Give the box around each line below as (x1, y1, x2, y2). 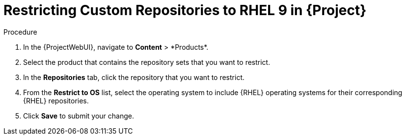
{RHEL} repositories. (23, 96, 89, 105)
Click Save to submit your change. (23, 111, 134, 120)
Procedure (3, 27, 37, 36)
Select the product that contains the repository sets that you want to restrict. (23, 58, 271, 66)
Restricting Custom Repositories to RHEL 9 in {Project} (3, 2, 367, 19)
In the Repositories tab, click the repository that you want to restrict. (23, 73, 245, 81)
